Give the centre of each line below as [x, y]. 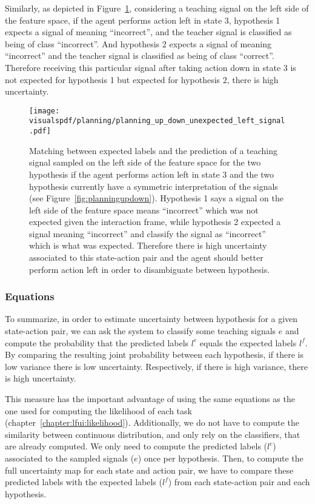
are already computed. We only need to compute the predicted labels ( [136, 446]
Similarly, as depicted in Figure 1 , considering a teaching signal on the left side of [157, 8]
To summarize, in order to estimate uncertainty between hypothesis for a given [151, 319]
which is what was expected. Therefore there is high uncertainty [148, 245]
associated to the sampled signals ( [70, 458]
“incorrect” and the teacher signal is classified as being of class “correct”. [140, 55]
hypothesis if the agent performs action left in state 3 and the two [152, 174]
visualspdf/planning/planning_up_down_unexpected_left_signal [157, 121]
